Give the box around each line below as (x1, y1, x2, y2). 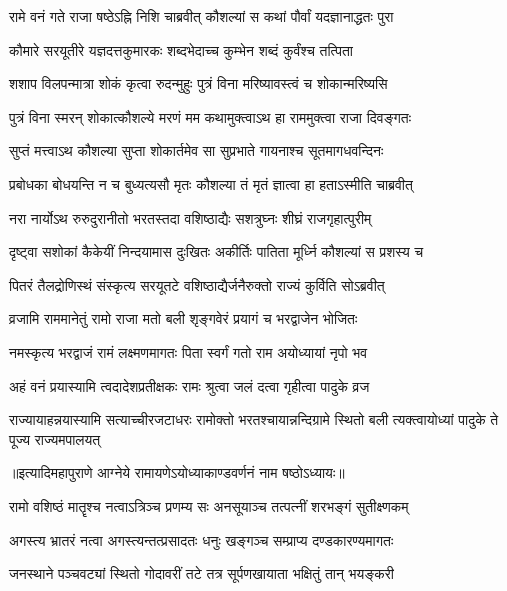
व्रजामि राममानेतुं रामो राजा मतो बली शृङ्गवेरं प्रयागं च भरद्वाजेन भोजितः (9, 308, 358, 329)
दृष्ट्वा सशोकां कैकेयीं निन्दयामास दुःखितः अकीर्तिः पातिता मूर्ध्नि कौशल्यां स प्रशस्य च (9, 241, 424, 262)
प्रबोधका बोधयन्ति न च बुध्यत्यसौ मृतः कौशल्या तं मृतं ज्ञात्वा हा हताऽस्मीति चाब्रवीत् (9, 173, 413, 194)
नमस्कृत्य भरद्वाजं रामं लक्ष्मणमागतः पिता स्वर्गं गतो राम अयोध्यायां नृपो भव (9, 341, 368, 362)
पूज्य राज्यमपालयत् (9, 428, 101, 449)
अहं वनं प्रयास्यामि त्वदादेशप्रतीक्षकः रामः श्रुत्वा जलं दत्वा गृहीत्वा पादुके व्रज (9, 375, 370, 396)
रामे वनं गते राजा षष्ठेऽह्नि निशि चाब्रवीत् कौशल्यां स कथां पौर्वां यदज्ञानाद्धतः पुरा (9, 6, 394, 26)
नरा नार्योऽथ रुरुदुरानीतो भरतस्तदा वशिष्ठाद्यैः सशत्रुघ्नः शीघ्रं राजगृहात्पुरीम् (9, 207, 372, 228)
